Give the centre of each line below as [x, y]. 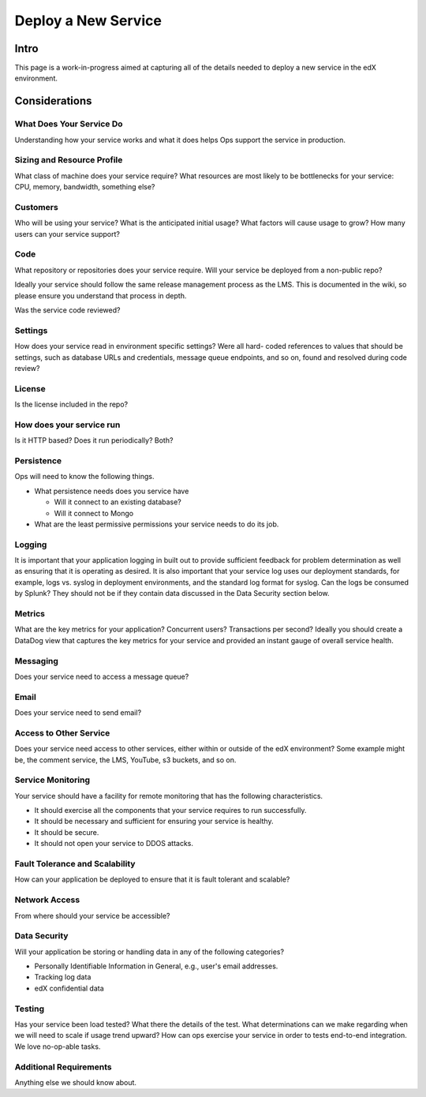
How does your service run [67, 425]
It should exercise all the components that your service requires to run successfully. [170, 811]
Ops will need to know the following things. [84, 477]
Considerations [53, 101]
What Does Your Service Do [69, 124]
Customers [36, 207]
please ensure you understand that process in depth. [101, 295]
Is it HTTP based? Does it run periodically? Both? [94, 440]
